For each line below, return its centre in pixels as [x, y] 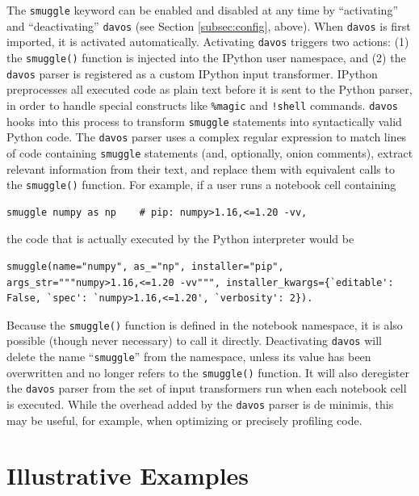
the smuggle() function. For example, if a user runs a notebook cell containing [201, 185]
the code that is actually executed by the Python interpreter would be [180, 239]
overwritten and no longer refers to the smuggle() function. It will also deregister [208, 372]
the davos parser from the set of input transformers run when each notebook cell [207, 388]
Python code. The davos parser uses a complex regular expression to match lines [207, 137]
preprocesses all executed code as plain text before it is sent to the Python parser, [209, 89]
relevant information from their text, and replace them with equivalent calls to [201, 168]
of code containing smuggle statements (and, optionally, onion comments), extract [210, 152]
